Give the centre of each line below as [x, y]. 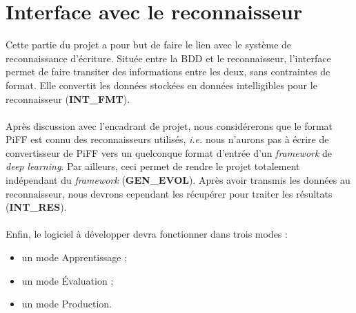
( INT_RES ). [36, 207]
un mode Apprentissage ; [75, 257]
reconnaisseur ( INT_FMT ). [68, 98]
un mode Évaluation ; [68, 280]
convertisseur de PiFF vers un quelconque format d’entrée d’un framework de [169, 152]
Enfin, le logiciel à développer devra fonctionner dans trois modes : [147, 234]
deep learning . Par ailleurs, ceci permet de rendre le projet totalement [153, 166]
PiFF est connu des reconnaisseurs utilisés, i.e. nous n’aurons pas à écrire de [167, 139]
